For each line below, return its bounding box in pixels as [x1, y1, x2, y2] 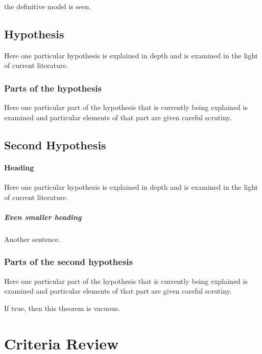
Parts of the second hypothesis [4, 255, 133, 268]
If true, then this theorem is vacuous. [4, 302, 121, 313]
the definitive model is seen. [4, 1, 91, 11]
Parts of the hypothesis [4, 81, 102, 94]
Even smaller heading [4, 211, 82, 222]
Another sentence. [4, 233, 60, 244]
